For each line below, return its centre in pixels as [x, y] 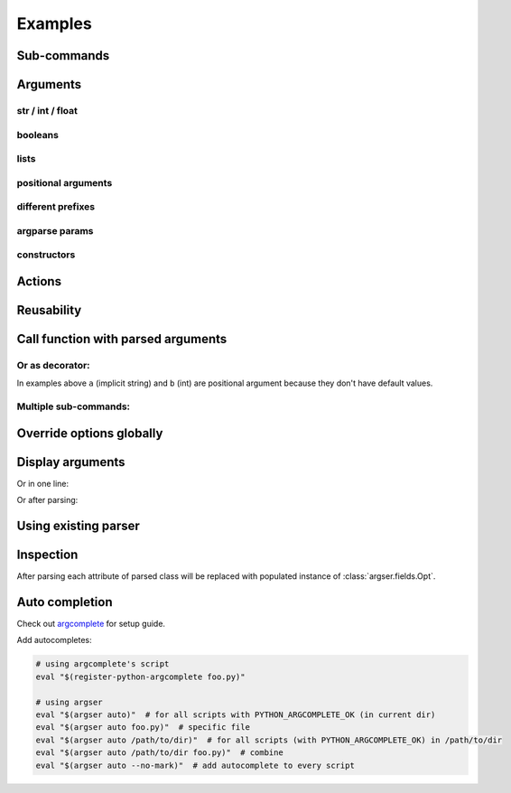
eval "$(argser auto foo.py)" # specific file [143, 728]
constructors [46, 255]
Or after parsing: [47, 500]
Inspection [47, 555]
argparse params [55, 230]
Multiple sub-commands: [74, 406]
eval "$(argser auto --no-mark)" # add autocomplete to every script [195, 765]
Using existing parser [78, 526]
